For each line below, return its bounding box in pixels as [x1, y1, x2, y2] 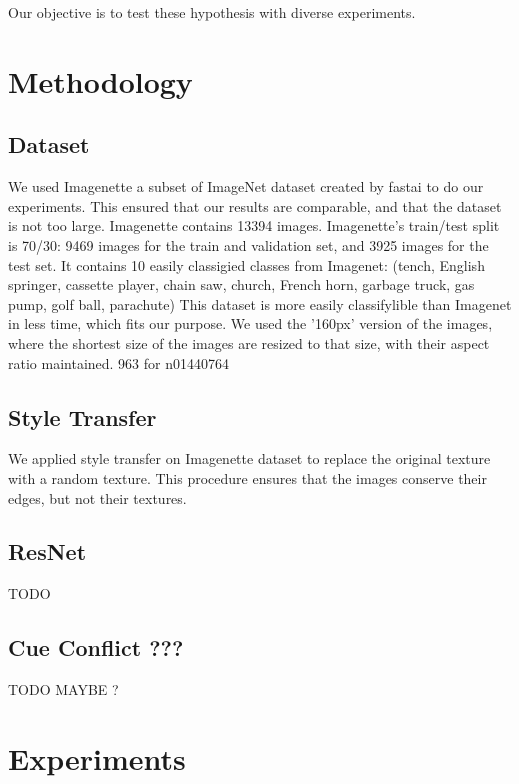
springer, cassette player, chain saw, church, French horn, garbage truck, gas [8, 274, 475, 295]
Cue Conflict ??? [8, 632, 184, 663]
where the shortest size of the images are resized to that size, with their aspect [8, 332, 490, 353]
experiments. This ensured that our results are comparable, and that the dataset [8, 195, 502, 216]
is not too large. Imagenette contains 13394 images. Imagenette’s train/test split [8, 215, 500, 236]
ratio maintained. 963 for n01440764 [8, 352, 229, 373]
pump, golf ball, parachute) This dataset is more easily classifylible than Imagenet [8, 293, 512, 314]
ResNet [8, 536, 87, 567]
